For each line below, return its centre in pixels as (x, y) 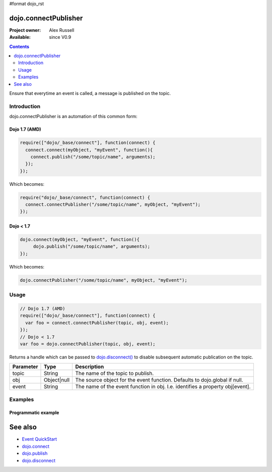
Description (90, 367)
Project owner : (25, 30)
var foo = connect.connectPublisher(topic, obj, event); (97, 323)
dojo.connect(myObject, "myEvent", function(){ (80, 240)
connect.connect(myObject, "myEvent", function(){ (89, 150)
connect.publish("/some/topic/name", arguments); (93, 157)
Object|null (57, 380)
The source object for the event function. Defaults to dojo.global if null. (159, 380)
